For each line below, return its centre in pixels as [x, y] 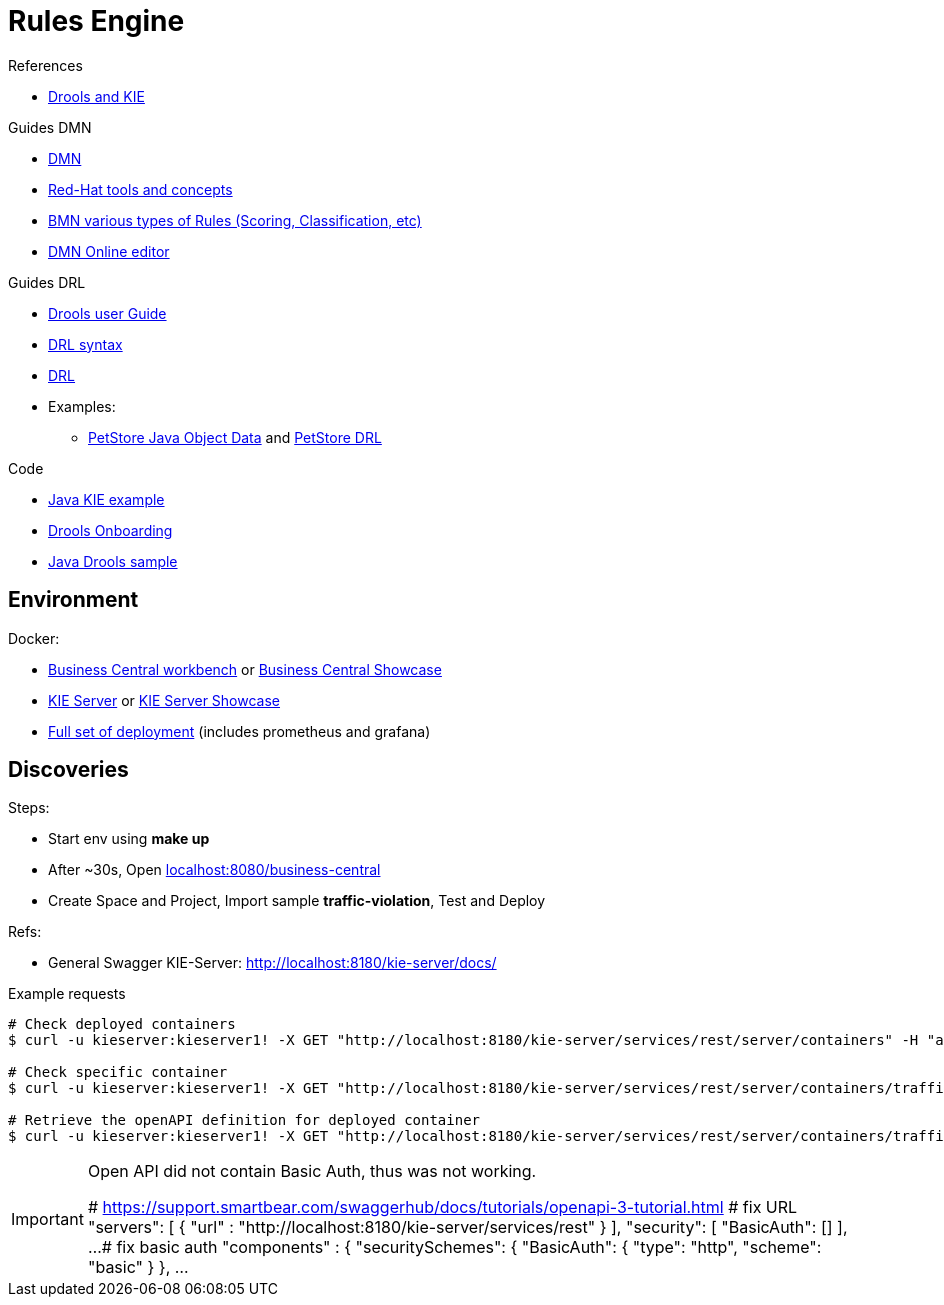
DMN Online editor [109, 251]
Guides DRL [47, 282]
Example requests [67, 994]
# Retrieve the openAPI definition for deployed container [244, 1120]
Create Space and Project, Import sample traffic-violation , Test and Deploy [297, 901]
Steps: [29, 808]
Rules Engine [96, 21]
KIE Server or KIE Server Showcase [164, 700]
